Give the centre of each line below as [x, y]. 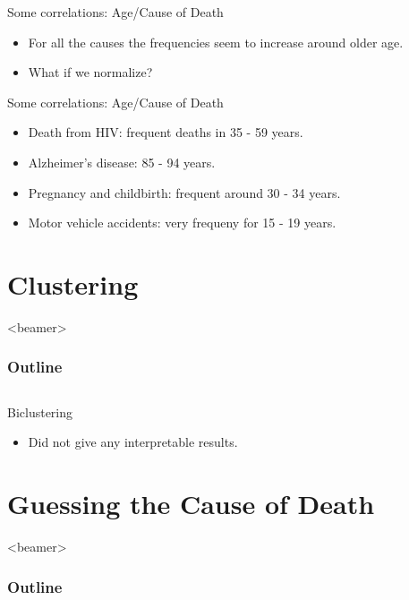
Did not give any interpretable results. [133, 442]
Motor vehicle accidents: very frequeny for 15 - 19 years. [182, 223]
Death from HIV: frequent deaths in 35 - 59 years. [166, 132]
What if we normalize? [90, 72]
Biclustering [40, 411]
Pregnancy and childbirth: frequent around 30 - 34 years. [184, 192]
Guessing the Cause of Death [191, 504]
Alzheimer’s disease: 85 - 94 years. [122, 162]
